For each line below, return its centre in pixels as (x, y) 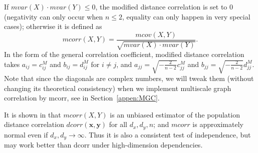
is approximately (218, 124)
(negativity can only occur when (54, 16)
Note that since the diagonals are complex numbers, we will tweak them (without (129, 78)
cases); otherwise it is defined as (53, 26)
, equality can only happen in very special (186, 16)
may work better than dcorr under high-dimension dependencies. (103, 145)
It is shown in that (33, 114)
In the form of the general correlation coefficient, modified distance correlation (124, 54)
